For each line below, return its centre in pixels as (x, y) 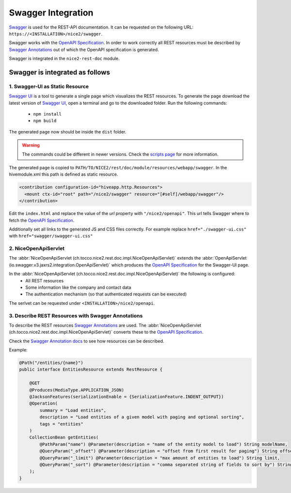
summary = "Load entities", (73, 410)
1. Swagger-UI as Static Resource (49, 86)
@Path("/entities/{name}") (51, 363)
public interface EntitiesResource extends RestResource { (91, 370)
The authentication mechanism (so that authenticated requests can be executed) (106, 294)
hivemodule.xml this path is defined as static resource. (64, 174)
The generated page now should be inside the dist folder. (68, 131)
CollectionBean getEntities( (64, 437)
